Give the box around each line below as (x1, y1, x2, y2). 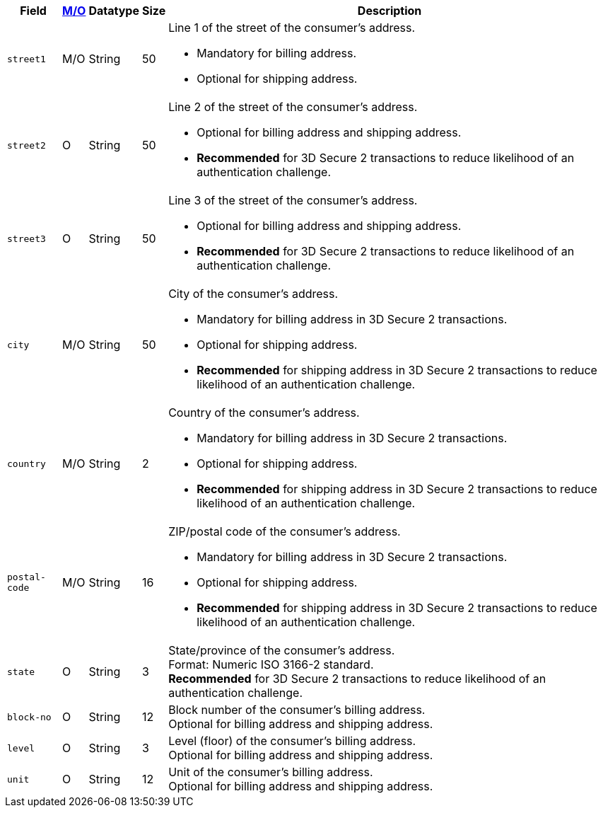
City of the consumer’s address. (168, 287, 339, 301)
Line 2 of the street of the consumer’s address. (168, 100, 418, 114)
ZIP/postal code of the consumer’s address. (168, 524, 401, 538)
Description (357, 4, 422, 18)
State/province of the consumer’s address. (168, 643, 395, 657)
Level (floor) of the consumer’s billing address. (168, 734, 416, 748)
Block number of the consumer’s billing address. (168, 703, 426, 717)
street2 (7, 139, 46, 151)
